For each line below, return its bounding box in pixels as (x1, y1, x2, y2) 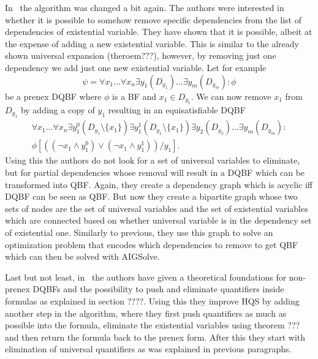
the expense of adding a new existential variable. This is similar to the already (5, 37, 299, 50)
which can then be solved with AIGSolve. (5, 250, 160, 263)
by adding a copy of (20, 103, 95, 116)
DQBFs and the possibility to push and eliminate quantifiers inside (32, 282, 284, 295)
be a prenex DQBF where (5, 89, 102, 102)
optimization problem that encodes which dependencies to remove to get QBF (5, 238, 298, 251)
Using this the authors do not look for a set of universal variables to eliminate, (5, 154, 300, 167)
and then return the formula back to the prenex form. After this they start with (5, 330, 306, 343)
